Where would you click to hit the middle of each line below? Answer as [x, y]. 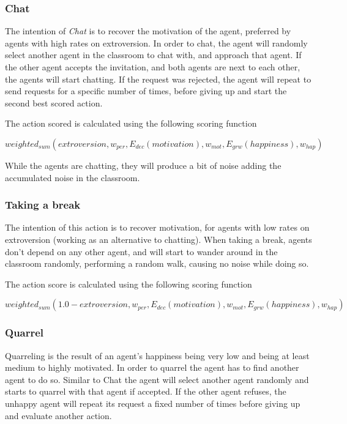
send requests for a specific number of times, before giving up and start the [146, 91]
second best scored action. [54, 102]
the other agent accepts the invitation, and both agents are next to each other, [153, 67]
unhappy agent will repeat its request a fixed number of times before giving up [153, 403]
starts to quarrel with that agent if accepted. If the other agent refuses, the [146, 391]
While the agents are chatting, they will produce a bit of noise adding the [143, 165]
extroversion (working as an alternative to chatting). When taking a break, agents [159, 239]
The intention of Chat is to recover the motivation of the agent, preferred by [148, 31]
